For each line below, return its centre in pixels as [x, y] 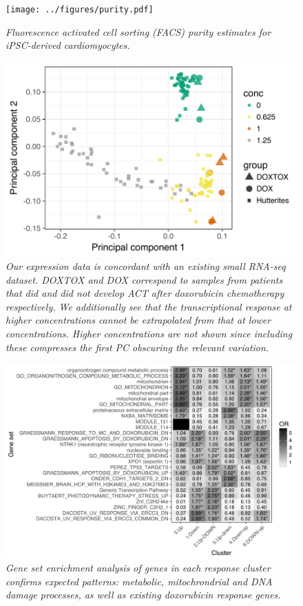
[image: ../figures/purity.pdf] [80, 10]
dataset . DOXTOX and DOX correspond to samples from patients [144, 279]
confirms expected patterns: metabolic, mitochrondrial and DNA [139, 581]
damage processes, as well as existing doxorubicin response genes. [143, 595]
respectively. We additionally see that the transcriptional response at [149, 306]
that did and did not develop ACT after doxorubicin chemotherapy [145, 293]
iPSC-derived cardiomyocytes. [68, 45]
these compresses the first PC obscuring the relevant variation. [137, 347]
